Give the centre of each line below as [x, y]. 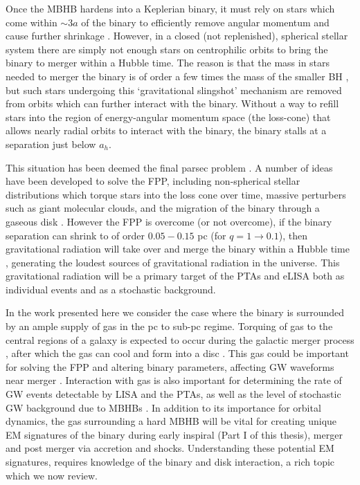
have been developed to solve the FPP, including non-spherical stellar [153, 181]
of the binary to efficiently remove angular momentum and [205, 22]
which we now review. [52, 475]
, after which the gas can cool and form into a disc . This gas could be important [177, 353]
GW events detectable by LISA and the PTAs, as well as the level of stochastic [173, 394]
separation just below [51, 144]
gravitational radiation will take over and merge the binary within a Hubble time [178, 249]
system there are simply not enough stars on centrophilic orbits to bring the [167, 49]
